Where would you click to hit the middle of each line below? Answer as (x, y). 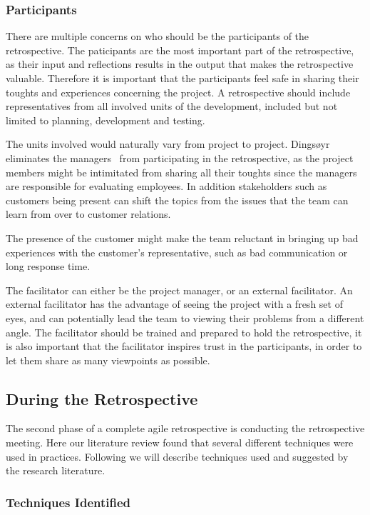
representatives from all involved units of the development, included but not (172, 106)
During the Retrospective (102, 398)
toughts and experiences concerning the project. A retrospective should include (178, 92)
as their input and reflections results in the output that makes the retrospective (180, 64)
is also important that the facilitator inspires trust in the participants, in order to (184, 346)
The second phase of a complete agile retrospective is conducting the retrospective (185, 428)
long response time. (48, 266)
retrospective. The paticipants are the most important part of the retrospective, (180, 50)
